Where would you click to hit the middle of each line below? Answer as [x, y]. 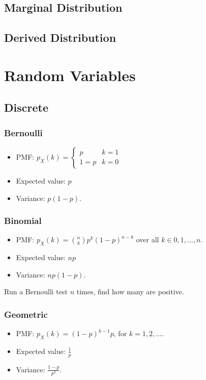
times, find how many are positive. [130, 292]
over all [148, 239]
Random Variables [70, 75]
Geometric [26, 314]
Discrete [26, 107]
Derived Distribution [60, 37]
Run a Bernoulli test [36, 292]
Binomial [23, 221]
